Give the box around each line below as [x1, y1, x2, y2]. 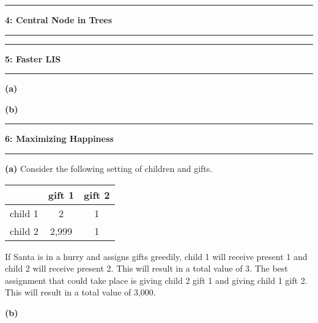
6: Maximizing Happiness [5, 132, 114, 145]
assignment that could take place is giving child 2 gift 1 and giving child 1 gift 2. [5, 273, 308, 286]
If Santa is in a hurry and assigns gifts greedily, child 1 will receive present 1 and [5, 250, 308, 262]
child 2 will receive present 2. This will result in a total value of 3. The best [5, 262, 288, 275]
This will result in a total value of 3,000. [5, 286, 156, 299]
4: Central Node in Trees [5, 13, 113, 26]
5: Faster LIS [5, 52, 61, 65]
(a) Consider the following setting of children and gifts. [5, 161, 213, 174]
